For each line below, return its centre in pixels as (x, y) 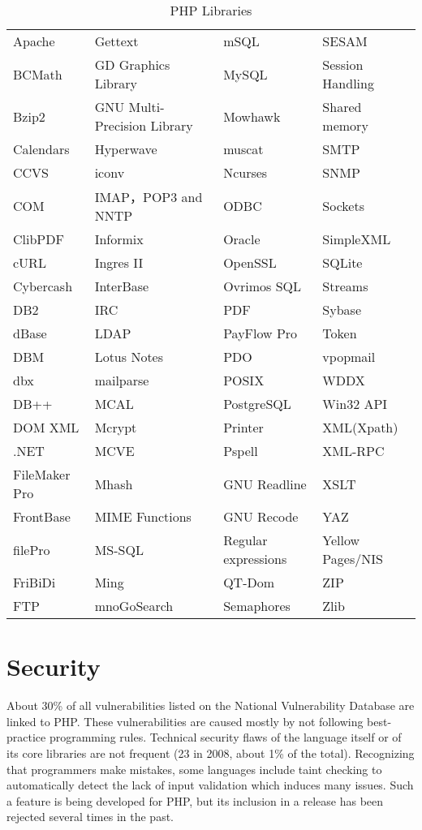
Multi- (146, 107)
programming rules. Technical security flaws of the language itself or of (225, 737)
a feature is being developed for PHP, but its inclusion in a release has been (195, 800)
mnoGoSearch (134, 606)
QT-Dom (249, 582)
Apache (34, 41)
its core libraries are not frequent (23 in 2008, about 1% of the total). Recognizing (211, 753)
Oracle (242, 239)
